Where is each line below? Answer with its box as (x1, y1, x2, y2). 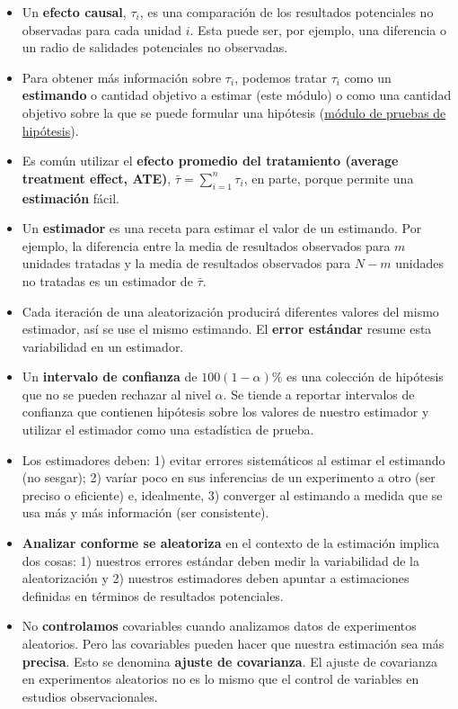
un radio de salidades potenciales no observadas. (22, 38, 288, 57)
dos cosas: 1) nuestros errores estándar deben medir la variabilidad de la (22, 551, 419, 570)
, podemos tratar (234, 67, 327, 86)
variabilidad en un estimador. (22, 337, 184, 355)
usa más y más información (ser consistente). (22, 503, 269, 522)
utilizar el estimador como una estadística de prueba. (22, 420, 314, 439)
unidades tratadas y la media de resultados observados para (22, 254, 351, 273)
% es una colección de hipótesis (271, 367, 444, 386)
